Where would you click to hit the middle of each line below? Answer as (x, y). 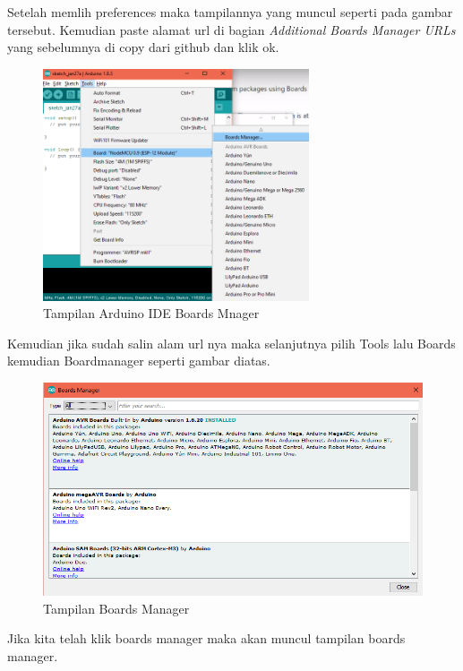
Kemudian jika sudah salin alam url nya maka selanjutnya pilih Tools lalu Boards (231, 343)
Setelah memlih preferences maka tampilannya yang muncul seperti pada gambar (230, 12)
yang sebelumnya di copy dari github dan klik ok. (143, 47)
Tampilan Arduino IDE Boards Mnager (151, 313)
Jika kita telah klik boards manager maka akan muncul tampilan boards (206, 638)
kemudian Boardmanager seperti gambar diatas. (139, 361)
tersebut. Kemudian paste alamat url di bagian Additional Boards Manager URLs (231, 29)
